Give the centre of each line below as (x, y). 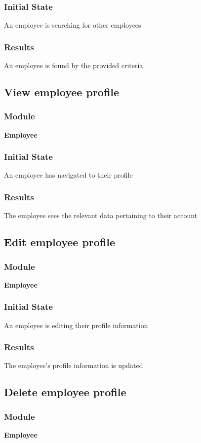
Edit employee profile (60, 242)
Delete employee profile (65, 392)
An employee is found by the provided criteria (74, 65)
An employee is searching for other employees (73, 25)
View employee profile (62, 92)
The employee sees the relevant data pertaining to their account (101, 215)
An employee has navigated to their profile (68, 175)
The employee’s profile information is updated (74, 365)
